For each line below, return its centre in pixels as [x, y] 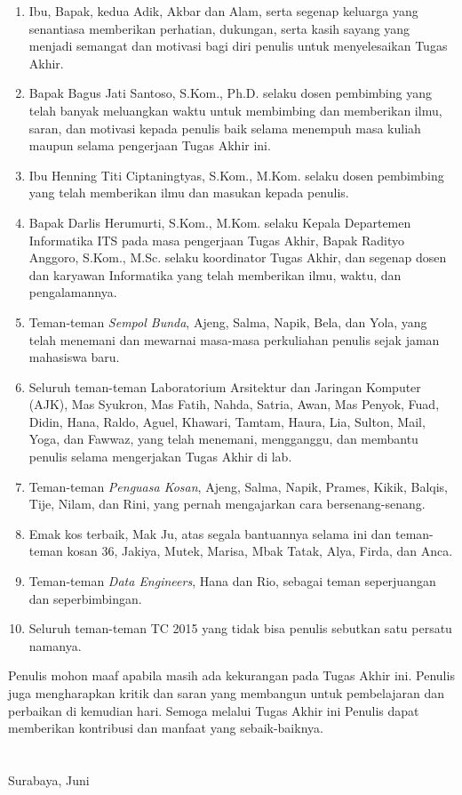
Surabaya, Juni [49, 779]
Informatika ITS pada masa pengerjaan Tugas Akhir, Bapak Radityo [217, 240]
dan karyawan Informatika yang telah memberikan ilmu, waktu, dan [215, 274]
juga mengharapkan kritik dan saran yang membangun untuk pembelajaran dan [227, 693]
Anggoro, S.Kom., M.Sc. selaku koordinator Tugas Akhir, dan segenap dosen [238, 257]
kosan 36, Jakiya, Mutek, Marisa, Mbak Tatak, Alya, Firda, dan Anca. [260, 551]
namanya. [55, 645]
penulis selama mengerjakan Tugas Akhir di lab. [160, 457]
